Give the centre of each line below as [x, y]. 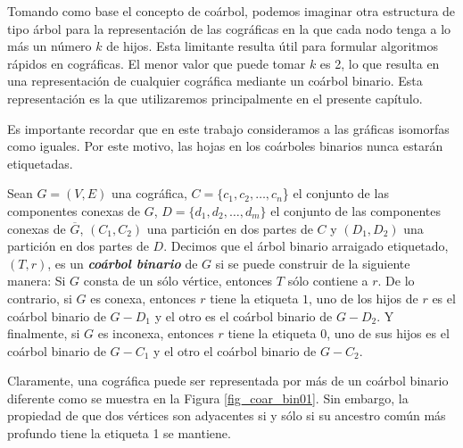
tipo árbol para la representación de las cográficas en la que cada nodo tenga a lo [229, 28]
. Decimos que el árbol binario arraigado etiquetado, [306, 246]
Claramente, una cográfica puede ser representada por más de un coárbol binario [228, 381]
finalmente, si [44, 333]
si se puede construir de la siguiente [313, 263]
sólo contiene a [328, 281]
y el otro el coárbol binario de [235, 350]
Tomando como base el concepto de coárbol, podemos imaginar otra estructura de [231, 11]
